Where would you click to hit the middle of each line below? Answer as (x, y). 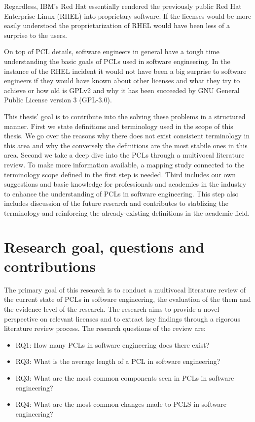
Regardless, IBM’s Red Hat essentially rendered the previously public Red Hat (123, 6)
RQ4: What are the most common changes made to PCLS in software (121, 404)
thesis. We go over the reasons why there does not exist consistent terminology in (127, 136)
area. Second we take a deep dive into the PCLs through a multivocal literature (124, 155)
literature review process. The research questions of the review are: (105, 328)
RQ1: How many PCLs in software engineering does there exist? (112, 344)
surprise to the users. (36, 35)
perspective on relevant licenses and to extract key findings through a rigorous (122, 318)
